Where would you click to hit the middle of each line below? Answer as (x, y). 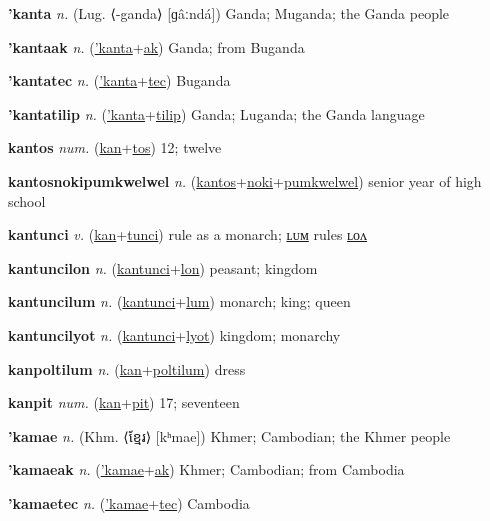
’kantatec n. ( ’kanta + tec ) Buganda (119, 80)
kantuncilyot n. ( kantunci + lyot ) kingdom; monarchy (174, 334)
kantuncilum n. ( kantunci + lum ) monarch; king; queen (179, 301)
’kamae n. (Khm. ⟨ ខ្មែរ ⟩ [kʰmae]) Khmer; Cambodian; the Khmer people (229, 435)
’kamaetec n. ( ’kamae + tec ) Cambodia (129, 502)
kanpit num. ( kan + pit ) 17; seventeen (124, 402)
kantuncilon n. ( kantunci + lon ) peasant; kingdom (163, 267)
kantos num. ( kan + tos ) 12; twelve (115, 147)
